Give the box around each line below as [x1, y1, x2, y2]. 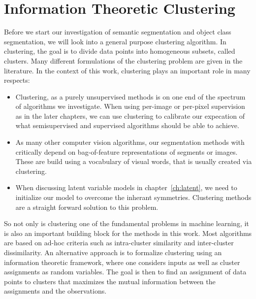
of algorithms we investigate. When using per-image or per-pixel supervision [15, 101, 245, 111]
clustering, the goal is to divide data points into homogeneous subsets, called [4, 46, 235, 56]
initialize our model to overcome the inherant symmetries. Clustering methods [15, 192, 252, 202]
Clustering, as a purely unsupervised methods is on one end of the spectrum [15, 91, 246, 101]
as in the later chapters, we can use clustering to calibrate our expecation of [15, 110, 245, 121]
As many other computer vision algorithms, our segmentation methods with [15, 137, 245, 147]
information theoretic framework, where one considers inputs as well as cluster [4, 257, 240, 267]
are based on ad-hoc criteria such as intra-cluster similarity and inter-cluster [4, 237, 234, 248]
